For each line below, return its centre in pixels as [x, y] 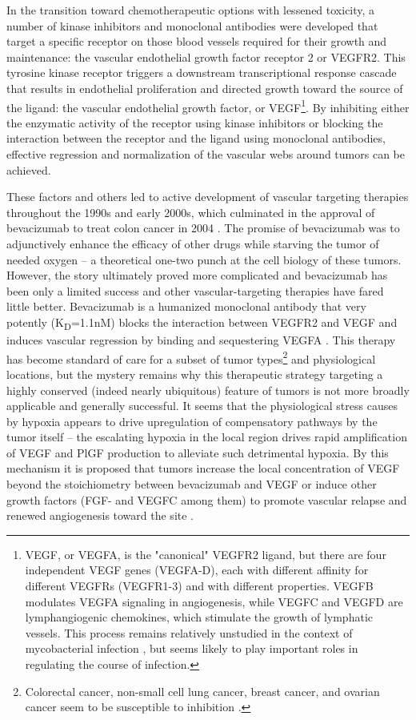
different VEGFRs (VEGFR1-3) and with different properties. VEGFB [199, 586]
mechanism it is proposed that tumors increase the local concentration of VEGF [203, 468]
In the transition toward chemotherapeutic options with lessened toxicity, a [191, 10]
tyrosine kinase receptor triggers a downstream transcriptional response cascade [202, 72]
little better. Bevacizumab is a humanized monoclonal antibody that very [186, 306]
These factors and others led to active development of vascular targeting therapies [208, 197]
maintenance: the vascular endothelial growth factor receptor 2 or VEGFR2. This [206, 56]
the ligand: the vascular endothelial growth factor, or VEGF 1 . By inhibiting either [208, 106]
